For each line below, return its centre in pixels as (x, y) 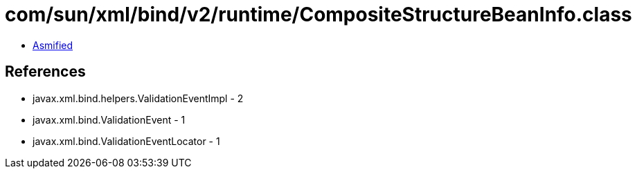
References (45, 72)
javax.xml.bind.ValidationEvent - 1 (109, 119)
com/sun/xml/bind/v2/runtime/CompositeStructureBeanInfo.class (318, 14)
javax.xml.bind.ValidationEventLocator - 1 (126, 141)
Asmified (53, 45)
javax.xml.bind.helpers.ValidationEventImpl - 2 (138, 98)
